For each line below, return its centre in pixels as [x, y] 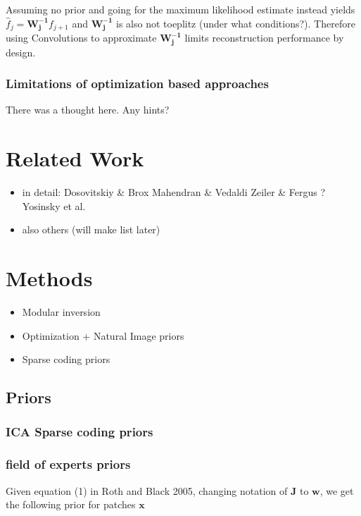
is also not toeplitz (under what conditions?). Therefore [236, 23]
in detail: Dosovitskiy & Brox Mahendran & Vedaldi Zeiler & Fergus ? [174, 192]
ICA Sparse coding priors [80, 432]
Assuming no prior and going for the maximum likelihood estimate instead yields [180, 9]
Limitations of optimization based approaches [137, 84]
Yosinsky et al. [54, 205]
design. [21, 52]
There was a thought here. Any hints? [88, 110]
